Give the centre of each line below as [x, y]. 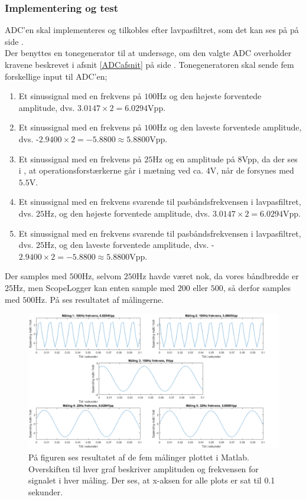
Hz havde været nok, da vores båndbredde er [217, 276]
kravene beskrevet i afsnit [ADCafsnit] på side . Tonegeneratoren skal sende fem [149, 64]
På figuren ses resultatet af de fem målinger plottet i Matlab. [139, 457]
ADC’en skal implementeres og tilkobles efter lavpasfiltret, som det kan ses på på [152, 30]
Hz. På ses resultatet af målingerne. [100, 299]
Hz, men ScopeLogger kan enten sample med [94, 287]
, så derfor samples [257, 287]
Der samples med [36, 276]
